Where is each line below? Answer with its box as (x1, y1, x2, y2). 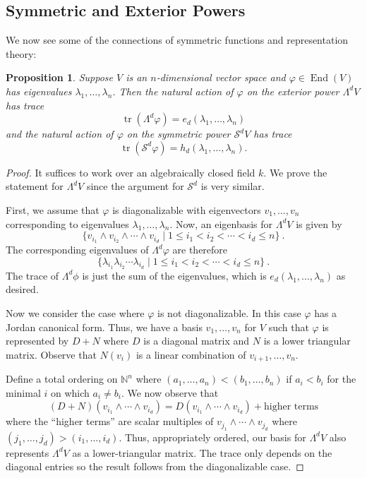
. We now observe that (121, 385, 219, 400)
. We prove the (263, 165, 327, 179)
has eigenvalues (6, 83, 72, 98)
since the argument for (86, 179, 184, 193)
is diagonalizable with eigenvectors (112, 202, 261, 217)
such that (268, 319, 309, 334)
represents (6, 445, 49, 460)
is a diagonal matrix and (143, 333, 250, 348)
